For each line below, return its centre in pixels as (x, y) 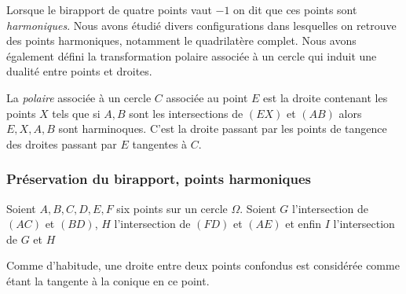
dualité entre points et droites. (79, 71)
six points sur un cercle (172, 208)
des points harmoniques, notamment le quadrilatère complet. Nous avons (181, 40)
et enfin (304, 224)
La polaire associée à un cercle (79, 97)
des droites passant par (62, 143)
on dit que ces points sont (295, 9)
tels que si (76, 113)
